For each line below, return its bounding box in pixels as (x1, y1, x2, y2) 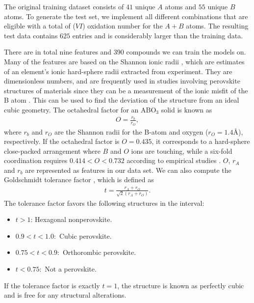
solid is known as (161, 104, 212, 114)
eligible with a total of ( (4, 21, 76, 31)
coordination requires (4, 155, 68, 165)
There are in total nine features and (4, 47, 112, 57)
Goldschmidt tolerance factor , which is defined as (4, 174, 154, 185)
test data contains (4, 30, 58, 40)
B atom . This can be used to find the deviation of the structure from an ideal (4, 95, 239, 105)
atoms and (165, 1, 197, 11)
